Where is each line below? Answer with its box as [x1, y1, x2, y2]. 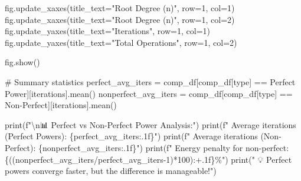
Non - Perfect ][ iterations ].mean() [5, 99, 117, 111]
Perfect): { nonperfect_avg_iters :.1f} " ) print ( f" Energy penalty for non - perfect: [5, 141, 289, 153]
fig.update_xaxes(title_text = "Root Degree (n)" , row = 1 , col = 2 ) [5, 13, 235, 25]
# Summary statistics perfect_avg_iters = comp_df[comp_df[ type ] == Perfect [5, 75, 296, 88]
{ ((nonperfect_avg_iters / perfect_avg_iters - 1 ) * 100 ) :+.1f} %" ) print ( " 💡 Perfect [5, 153, 292, 165]
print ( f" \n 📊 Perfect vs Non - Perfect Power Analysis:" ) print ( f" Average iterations [5, 118, 296, 130]
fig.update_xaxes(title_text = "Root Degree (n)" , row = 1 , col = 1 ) [5, 2, 235, 14]
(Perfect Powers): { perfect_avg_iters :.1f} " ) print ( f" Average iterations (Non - [5, 130, 282, 142]
